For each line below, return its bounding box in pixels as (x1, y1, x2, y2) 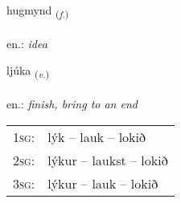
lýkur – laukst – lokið (47, 150, 168, 169)
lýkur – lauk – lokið (47, 173, 158, 193)
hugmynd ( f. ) (6, 2, 69, 20)
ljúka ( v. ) (6, 62, 50, 81)
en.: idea (6, 35, 47, 51)
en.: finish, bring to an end (6, 95, 138, 112)
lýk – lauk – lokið (47, 127, 146, 146)
